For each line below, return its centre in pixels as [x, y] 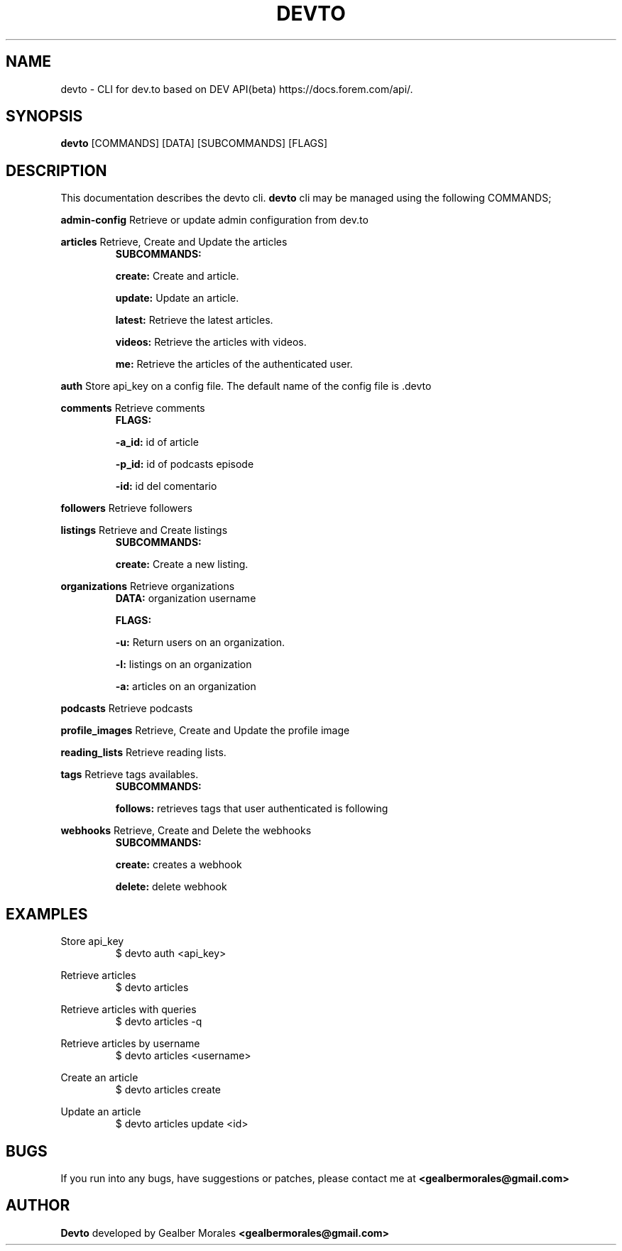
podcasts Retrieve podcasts [127, 709]
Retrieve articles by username [130, 1044]
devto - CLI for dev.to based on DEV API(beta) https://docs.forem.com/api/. [237, 89]
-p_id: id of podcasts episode [185, 464]
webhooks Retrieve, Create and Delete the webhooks [186, 831]
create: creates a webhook [179, 865]
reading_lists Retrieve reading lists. [143, 753]
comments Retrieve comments [133, 408]
